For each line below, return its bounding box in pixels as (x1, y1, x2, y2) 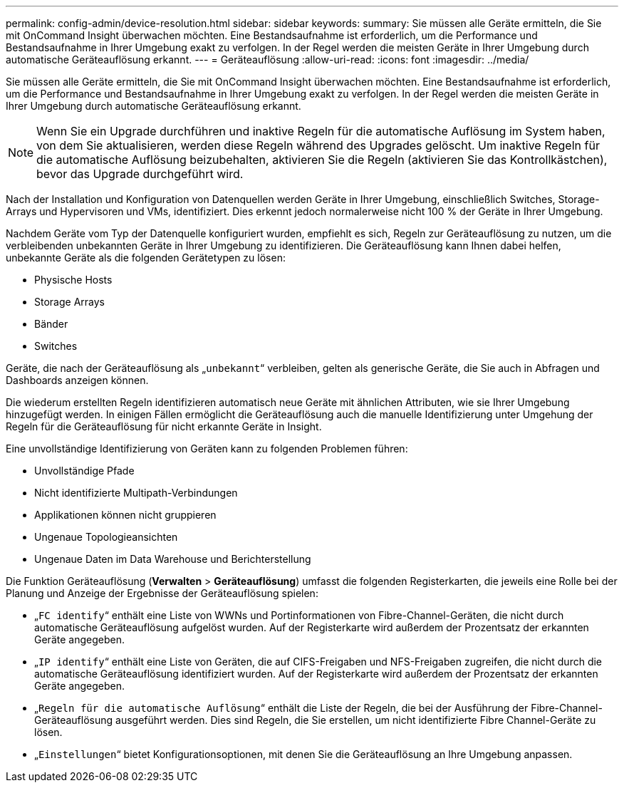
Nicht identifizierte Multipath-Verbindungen (34, 487, 238, 499)
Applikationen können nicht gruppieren (34, 509, 217, 521)
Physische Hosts (34, 274, 113, 286)
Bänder (34, 318, 68, 330)
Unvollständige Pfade (34, 465, 135, 477)
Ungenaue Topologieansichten (34, 531, 178, 543)
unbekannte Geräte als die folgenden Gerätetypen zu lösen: (6, 252, 286, 264)
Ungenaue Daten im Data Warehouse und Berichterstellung (34, 553, 311, 565)
